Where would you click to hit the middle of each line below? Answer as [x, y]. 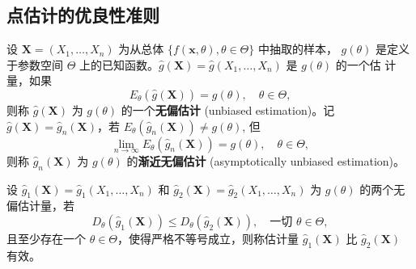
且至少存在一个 [46, 238]
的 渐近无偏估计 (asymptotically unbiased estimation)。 [266, 160]
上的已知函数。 [119, 64]
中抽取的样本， [297, 49]
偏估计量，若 [40, 206]
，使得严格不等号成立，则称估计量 [208, 238]
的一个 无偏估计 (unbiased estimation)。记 [228, 109]
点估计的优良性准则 [83, 15]
